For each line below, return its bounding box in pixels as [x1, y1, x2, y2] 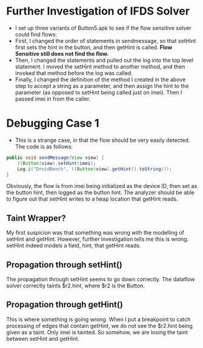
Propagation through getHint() [6, 299, 123, 310]
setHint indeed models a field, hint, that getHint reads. [6, 242, 141, 249]
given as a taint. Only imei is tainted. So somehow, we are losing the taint [6, 329, 188, 336]
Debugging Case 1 [6, 116, 99, 130]
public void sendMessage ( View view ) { [6, 155, 104, 161]
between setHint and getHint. [6, 335, 80, 342]
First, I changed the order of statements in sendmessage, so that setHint [15, 37, 196, 44]
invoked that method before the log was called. [15, 69, 133, 76]
